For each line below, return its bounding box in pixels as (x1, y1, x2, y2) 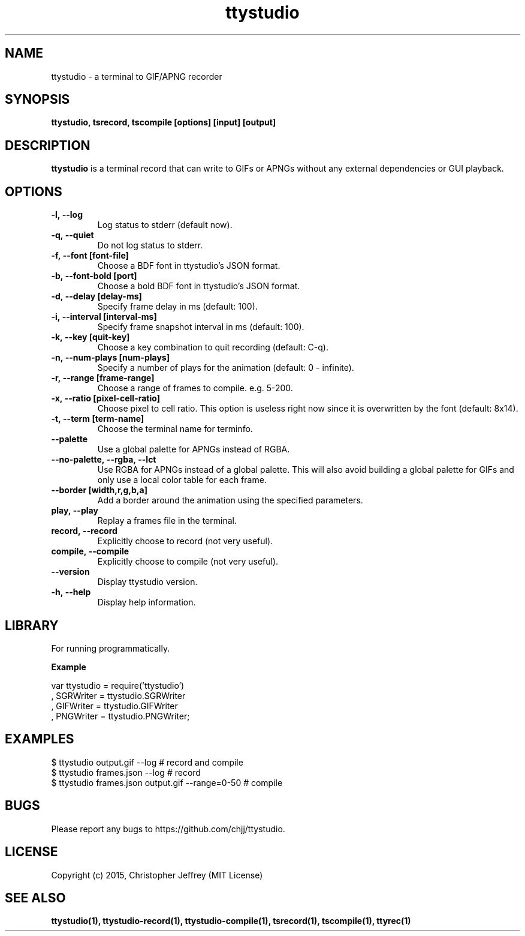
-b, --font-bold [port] (51, 271, 137, 281)
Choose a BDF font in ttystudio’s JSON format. (97, 260, 280, 271)
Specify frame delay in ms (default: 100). (97, 301, 258, 312)
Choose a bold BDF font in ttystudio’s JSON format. (97, 281, 300, 292)
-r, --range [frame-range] (51, 373, 155, 383)
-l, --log (51, 209, 83, 220)
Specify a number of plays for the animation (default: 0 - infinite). (97, 362, 354, 373)
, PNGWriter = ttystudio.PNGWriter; (51, 710, 190, 721)
